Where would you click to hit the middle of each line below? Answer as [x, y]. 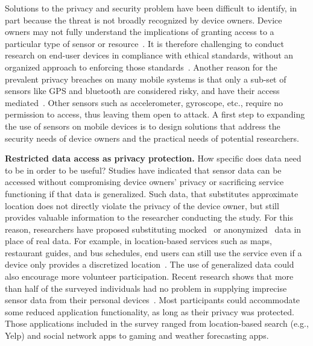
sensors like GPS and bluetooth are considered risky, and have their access [142, 91]
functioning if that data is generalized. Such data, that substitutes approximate [152, 193]
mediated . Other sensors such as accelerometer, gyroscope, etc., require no [144, 102]
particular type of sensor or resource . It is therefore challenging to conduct [145, 43]
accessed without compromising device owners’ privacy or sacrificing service [144, 182]
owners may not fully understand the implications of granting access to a [140, 32]
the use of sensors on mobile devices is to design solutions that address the [143, 126]
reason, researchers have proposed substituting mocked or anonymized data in [153, 229]
